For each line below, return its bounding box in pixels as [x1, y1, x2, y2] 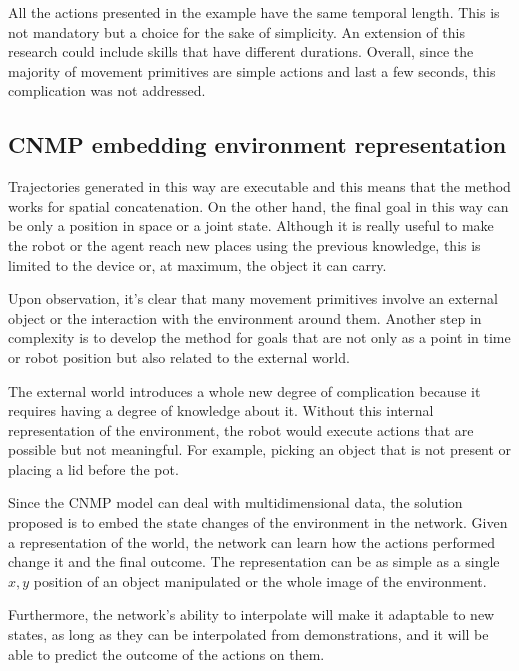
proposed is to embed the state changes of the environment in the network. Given [8, 512, 508, 533]
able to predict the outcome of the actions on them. [8, 643, 325, 664]
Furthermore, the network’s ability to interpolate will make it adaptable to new [8, 604, 495, 625]
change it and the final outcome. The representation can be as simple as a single [8, 551, 500, 572]
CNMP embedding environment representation [8, 129, 507, 160]
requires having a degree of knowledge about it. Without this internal [8, 400, 434, 421]
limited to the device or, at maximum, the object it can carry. [8, 254, 387, 275]
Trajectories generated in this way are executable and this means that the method [8, 176, 511, 197]
